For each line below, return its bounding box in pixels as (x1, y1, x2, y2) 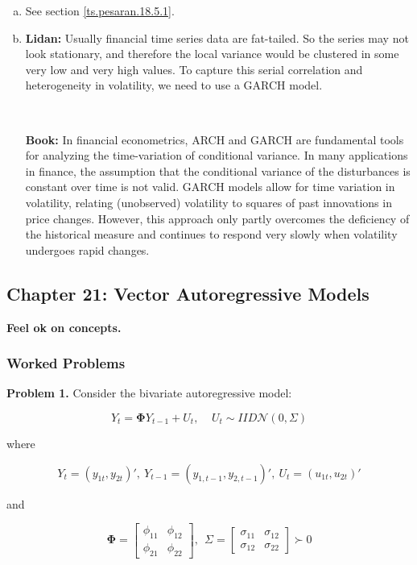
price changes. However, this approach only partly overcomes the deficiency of (25, 210, 410, 226)
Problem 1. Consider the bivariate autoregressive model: (6, 384, 292, 401)
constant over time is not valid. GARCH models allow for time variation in (25, 178, 395, 195)
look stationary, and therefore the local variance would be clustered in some (25, 45, 399, 62)
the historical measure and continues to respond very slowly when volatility (25, 226, 398, 243)
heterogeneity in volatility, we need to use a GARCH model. (25, 77, 323, 93)
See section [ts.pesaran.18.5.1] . (25, 2, 175, 19)
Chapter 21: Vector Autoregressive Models (6, 280, 370, 305)
